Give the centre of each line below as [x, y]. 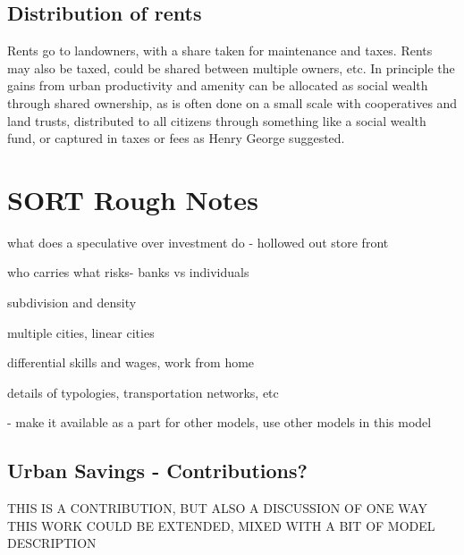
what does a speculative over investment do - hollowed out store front [198, 242]
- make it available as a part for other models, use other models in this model [219, 422]
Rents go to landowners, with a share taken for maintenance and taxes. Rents [220, 50]
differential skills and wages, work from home [131, 362]
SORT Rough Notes [133, 199]
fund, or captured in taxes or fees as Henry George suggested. [176, 138]
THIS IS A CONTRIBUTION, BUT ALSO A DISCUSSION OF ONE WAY [217, 508]
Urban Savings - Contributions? [157, 471]
